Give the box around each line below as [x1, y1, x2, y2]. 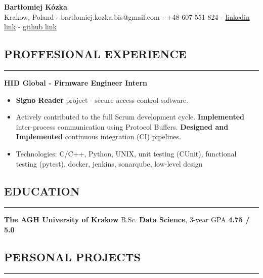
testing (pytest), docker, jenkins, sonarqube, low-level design [16, 158, 203, 169]
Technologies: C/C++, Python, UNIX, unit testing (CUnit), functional [16, 148, 237, 158]
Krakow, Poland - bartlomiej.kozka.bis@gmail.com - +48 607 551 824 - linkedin [4, 11, 250, 22]
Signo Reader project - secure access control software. [16, 94, 189, 105]
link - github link [4, 21, 57, 32]
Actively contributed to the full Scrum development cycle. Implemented [16, 111, 244, 122]
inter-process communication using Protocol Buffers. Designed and [16, 121, 229, 132]
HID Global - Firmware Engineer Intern [4, 77, 148, 88]
